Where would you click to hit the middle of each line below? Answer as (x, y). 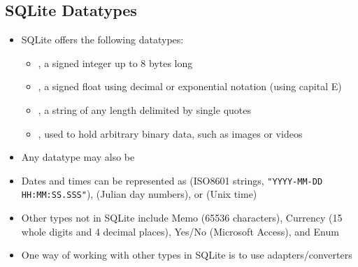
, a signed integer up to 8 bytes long (115, 63)
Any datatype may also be (78, 157)
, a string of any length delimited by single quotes (144, 109)
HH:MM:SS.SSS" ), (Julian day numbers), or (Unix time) (139, 194)
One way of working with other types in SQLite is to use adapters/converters (187, 255)
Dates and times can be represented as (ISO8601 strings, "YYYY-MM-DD (172, 180)
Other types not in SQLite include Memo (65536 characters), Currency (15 (182, 218)
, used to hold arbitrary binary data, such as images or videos (170, 133)
